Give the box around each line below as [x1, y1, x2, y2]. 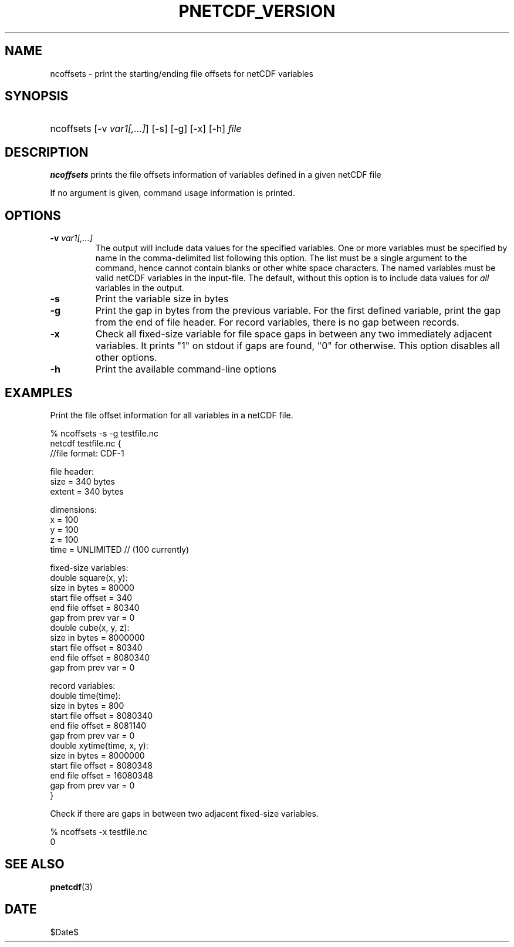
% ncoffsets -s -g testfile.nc [50, 428, 158, 438]
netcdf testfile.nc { [50, 438, 121, 448]
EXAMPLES [5, 385, 73, 400]
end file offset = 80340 [50, 602, 140, 613]
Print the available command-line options [95, 363, 277, 376]
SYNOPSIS [5, 89, 69, 104]
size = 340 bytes [50, 476, 115, 486]
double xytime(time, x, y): [50, 740, 148, 750]
